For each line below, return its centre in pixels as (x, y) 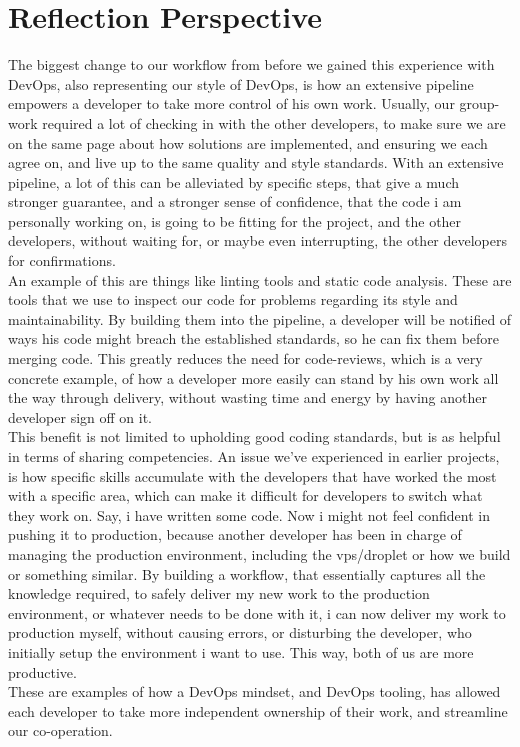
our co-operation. (60, 730)
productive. (42, 671)
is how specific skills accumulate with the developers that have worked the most (252, 475)
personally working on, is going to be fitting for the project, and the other (235, 220)
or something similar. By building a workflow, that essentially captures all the (247, 573)
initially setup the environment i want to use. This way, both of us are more (241, 651)
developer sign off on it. (80, 416)
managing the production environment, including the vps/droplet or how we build (259, 553)
